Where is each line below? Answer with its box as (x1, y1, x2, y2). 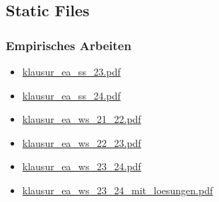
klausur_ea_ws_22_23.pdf (22, 135, 141, 150)
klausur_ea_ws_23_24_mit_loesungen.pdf (22, 182, 213, 197)
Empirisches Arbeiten (6, 36, 131, 54)
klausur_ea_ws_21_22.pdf (22, 112, 141, 126)
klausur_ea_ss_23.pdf (22, 64, 121, 78)
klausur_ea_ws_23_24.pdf (22, 159, 141, 174)
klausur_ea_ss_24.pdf (22, 88, 121, 102)
